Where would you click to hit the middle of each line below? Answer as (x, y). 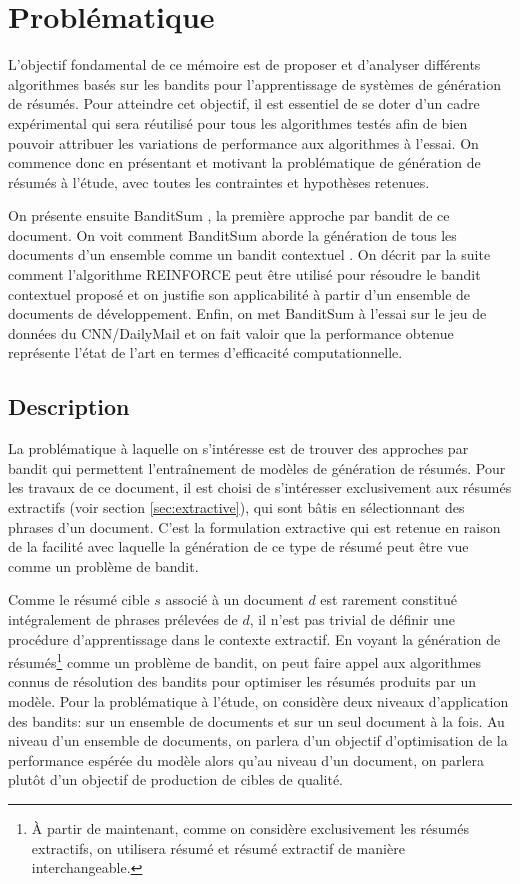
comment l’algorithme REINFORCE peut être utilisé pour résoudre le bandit (244, 274)
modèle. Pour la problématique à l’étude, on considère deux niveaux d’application (258, 701)
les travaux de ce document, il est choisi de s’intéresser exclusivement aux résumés (260, 487)
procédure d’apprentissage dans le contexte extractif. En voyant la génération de (254, 638)
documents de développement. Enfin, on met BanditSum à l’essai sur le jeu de (247, 313)
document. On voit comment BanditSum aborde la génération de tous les (232, 234)
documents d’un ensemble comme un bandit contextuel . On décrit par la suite (249, 254)
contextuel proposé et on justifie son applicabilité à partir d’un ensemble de (239, 293)
